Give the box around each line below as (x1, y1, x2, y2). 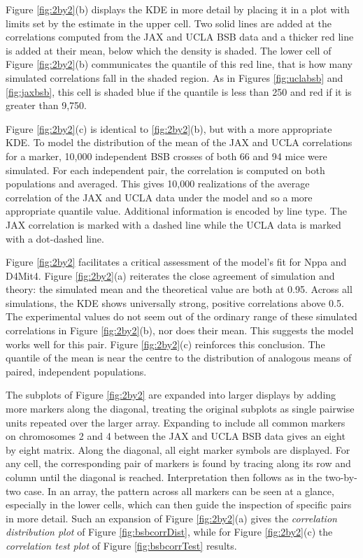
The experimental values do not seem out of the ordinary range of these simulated (6, 309, 357, 324)
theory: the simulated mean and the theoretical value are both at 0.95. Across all (6, 282, 353, 296)
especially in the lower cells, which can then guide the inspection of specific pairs (6, 497, 352, 512)
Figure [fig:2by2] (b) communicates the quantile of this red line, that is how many (6, 57, 353, 71)
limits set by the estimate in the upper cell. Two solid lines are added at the (6, 15, 332, 30)
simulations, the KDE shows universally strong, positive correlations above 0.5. (6, 295, 344, 310)
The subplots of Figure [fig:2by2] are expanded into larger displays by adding (6, 387, 336, 402)
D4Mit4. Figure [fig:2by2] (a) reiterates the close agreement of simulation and (6, 268, 335, 282)
